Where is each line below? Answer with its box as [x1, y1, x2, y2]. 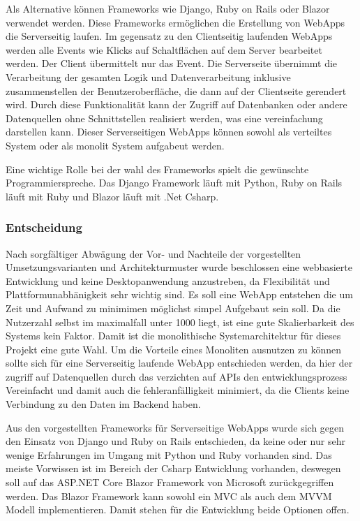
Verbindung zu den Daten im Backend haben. [6, 397, 201, 411]
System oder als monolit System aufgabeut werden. [6, 138, 225, 152]
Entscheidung [6, 219, 82, 236]
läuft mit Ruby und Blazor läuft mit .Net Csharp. [6, 189, 219, 203]
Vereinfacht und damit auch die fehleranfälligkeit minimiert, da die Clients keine [6, 383, 350, 397]
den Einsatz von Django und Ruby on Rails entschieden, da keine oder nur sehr [6, 434, 345, 448]
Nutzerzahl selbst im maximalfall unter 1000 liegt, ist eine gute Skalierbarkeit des [6, 314, 354, 329]
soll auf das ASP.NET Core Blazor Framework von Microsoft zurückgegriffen [6, 475, 334, 490]
